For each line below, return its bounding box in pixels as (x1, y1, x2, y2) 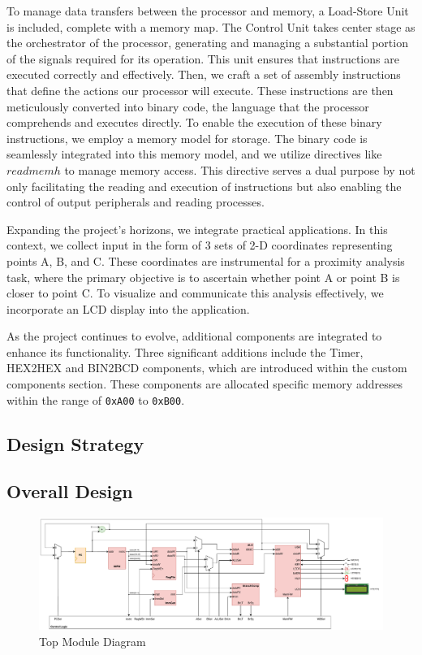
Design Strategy (6, 431, 144, 456)
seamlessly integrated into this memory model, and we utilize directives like (6, 145, 382, 163)
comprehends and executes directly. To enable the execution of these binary (6, 114, 382, 131)
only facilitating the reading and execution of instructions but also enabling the (6, 177, 402, 194)
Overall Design (6, 479, 133, 504)
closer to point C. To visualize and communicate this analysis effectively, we (6, 284, 384, 301)
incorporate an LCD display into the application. (6, 300, 250, 317)
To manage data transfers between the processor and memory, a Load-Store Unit (6, 2, 409, 19)
